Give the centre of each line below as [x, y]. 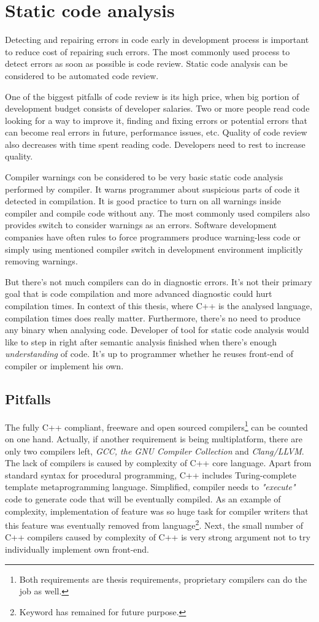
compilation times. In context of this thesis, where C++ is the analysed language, [159, 305]
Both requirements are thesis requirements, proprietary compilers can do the [163, 579]
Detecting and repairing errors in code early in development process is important [157, 40]
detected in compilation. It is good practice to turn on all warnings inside [143, 201]
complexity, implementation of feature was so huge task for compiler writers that [157, 511]
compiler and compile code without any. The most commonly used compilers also [157, 213]
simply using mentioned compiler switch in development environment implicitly [154, 249]
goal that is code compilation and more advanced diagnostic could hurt [139, 294]
